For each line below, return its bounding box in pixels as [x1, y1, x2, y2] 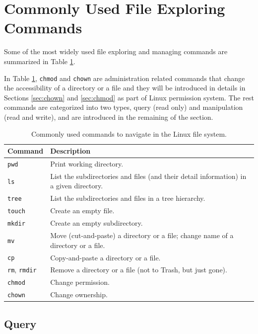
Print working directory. [50, 159, 124, 168]
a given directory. [50, 180, 103, 191]
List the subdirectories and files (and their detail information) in [50, 170, 247, 181]
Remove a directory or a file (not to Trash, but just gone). [50, 264, 227, 275]
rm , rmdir [7, 264, 37, 275]
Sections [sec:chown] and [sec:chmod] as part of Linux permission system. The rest [4, 92, 254, 102]
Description [50, 146, 91, 156]
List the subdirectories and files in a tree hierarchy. [50, 193, 205, 203]
